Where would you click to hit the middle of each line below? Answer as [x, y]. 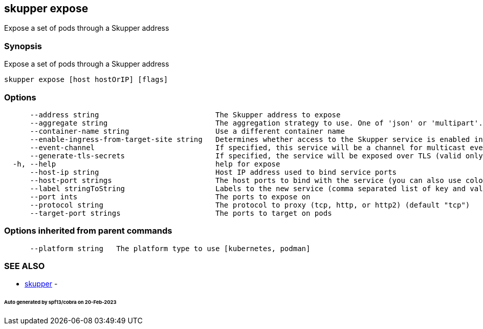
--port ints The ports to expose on [170, 197]
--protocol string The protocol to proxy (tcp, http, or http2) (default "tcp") [250, 205]
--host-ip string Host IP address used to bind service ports [213, 172]
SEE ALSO [25, 266]
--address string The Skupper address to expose [185, 115]
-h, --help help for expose [146, 164]
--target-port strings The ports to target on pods [181, 213]
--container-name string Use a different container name [187, 131]
